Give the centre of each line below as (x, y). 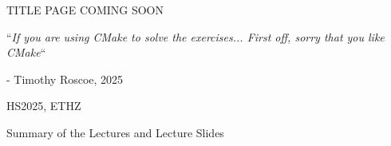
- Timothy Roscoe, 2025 (65, 79)
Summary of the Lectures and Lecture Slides (115, 132)
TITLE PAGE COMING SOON (85, 10)
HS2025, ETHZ (44, 106)
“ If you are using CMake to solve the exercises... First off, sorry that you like (195, 36)
